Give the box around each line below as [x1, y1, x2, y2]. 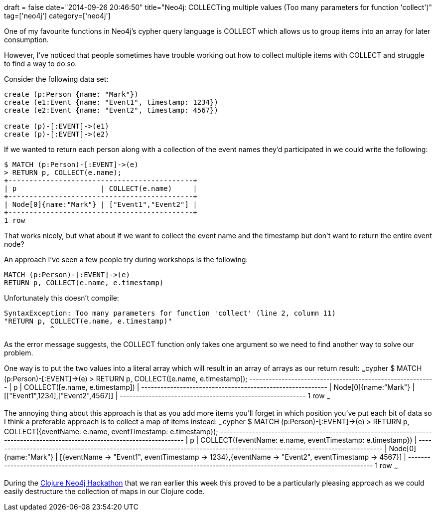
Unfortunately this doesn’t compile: [4, 294, 119, 302]
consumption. [4, 35, 49, 44]
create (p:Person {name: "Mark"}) [4, 90, 139, 98]
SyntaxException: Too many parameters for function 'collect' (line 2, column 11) [4, 309, 336, 317]
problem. [4, 348, 33, 357]
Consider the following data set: [4, 75, 109, 83]
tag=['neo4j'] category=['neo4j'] [4, 11, 111, 20]
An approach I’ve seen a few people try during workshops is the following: [4, 255, 248, 264]
